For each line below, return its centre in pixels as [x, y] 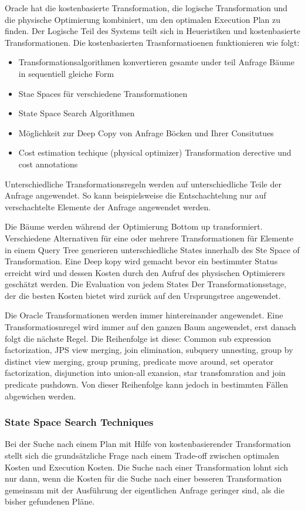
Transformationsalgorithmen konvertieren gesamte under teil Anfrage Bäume [156, 62]
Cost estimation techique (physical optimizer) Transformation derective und [155, 152]
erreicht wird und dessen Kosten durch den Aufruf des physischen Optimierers [145, 272]
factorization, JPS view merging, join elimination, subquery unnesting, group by [149, 350]
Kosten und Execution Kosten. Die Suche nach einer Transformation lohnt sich [147, 467]
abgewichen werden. [40, 396]
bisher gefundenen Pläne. [50, 501]
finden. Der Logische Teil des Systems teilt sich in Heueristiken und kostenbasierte [152, 31]
